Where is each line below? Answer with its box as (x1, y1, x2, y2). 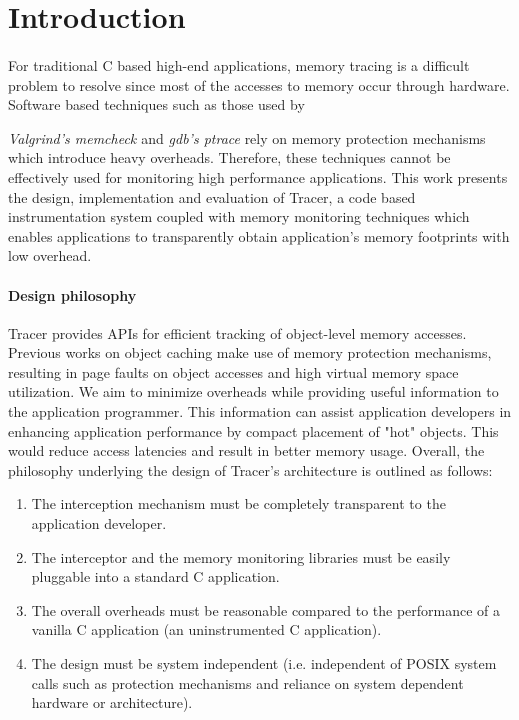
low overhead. (8, 245, 92, 266)
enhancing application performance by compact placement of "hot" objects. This (8, 420, 499, 441)
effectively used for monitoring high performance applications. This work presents (8, 166, 508, 187)
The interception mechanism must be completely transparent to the (31, 493, 446, 514)
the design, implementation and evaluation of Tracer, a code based (8, 186, 416, 207)
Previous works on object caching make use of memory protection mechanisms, (8, 342, 492, 363)
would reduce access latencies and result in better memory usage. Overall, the (8, 440, 485, 461)
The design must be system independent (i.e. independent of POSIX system (31, 653, 497, 674)
